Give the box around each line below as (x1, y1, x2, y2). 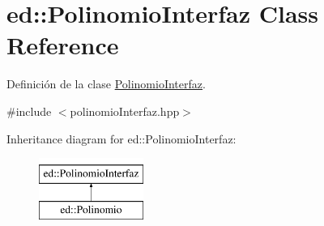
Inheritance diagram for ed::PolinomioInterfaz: (6, 130, 237, 147)
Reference (6, 28, 119, 62)
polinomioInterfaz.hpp (70, 102, 180, 119)
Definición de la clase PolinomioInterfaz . (6, 75, 206, 92)
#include (6, 102, 52, 119)
